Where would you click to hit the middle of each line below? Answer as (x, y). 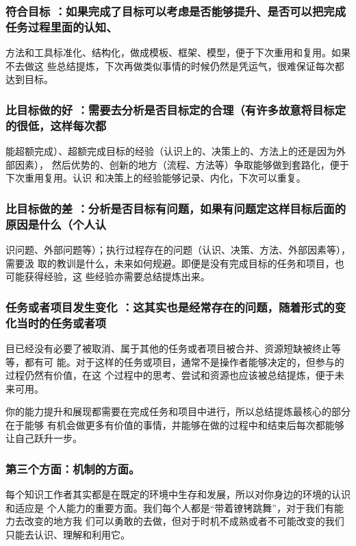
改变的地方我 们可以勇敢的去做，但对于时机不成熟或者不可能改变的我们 (184, 521)
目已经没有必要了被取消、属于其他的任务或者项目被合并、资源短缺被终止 (168, 348)
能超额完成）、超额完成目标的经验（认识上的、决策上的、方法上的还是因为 (171, 151)
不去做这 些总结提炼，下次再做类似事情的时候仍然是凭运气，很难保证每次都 (175, 65)
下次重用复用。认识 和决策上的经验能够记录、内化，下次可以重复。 (156, 178)
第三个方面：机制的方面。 (73, 468)
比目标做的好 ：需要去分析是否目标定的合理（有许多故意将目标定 (176, 109)
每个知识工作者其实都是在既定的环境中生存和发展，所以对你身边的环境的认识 (178, 494)
